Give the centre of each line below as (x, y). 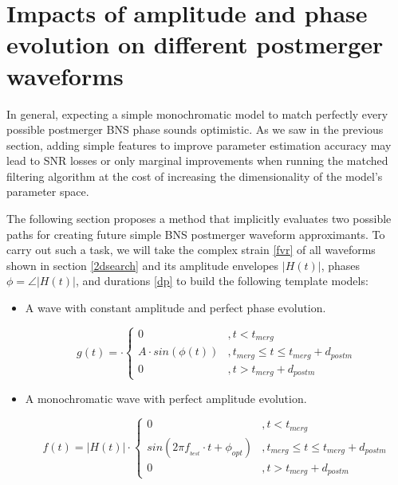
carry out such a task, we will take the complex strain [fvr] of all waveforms (191, 250)
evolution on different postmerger (195, 44)
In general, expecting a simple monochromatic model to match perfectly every (197, 113)
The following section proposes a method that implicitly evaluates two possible (199, 219)
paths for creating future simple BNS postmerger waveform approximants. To (196, 234)
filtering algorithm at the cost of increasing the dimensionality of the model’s (195, 176)
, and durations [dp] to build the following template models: (222, 281)
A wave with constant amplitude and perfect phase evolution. (175, 308)
